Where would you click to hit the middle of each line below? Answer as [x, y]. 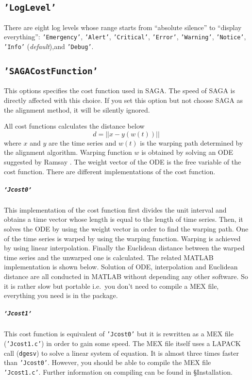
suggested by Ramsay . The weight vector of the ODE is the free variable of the [123, 162]
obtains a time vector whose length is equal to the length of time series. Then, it [124, 219]
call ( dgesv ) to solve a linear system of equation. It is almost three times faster [121, 353]
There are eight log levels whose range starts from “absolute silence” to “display [123, 27]
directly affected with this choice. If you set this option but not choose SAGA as [124, 100]
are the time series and [82, 142]
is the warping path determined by [192, 142]
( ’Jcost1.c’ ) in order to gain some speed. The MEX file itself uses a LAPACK [122, 343]
